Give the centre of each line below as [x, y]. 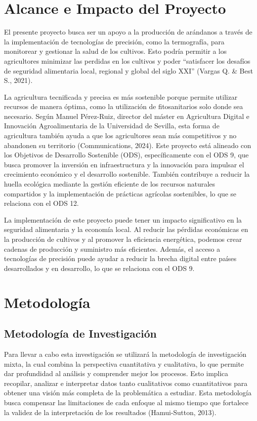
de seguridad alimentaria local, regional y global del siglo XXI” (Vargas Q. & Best [128, 70]
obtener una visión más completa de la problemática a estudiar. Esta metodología [128, 393]
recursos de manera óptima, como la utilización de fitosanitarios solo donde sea [124, 106]
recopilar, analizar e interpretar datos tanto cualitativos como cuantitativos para [126, 383]
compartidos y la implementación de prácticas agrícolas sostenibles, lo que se [120, 193]
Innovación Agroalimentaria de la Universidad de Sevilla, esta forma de [112, 126]
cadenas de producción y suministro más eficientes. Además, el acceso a [112, 249]
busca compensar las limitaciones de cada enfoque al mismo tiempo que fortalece [126, 402]
